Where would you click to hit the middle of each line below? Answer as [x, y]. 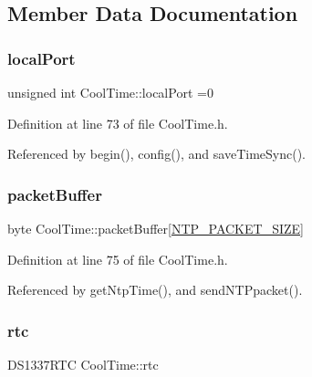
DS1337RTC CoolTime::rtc [83, 364]
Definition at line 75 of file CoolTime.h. [118, 259]
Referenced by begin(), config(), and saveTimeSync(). [156, 154]
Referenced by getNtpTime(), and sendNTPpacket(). [155, 290]
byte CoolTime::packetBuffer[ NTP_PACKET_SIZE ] [156, 228]
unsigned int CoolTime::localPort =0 [110, 92]
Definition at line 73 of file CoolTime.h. [118, 123]
